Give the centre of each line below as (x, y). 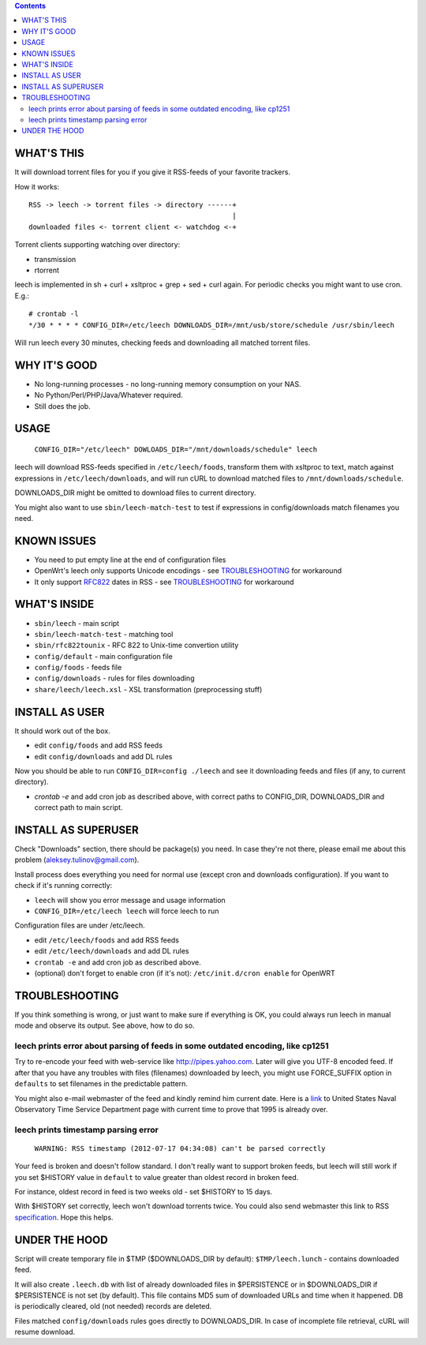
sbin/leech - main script (77, 623)
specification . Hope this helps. (64, 1217)
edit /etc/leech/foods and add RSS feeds (107, 940)
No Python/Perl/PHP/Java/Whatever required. (108, 395)
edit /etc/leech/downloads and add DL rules (112, 951)
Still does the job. (62, 406)
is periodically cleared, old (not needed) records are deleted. (113, 1306)
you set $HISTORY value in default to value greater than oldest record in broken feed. (157, 1177)
